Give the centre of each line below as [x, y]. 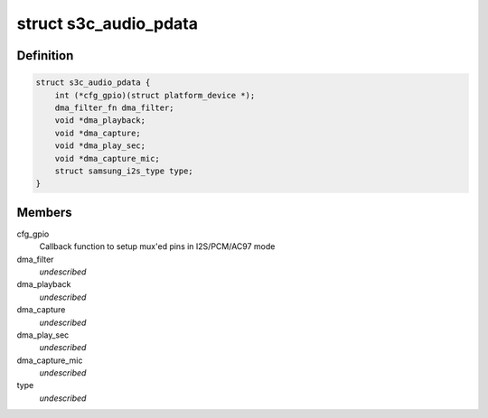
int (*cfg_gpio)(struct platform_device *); [155, 95]
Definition [45, 56]
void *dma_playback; [100, 121]
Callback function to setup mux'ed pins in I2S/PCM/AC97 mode [157, 246]
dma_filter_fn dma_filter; [115, 107]
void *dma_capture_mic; [107, 158]
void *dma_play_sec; [100, 146]
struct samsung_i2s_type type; [124, 171]
